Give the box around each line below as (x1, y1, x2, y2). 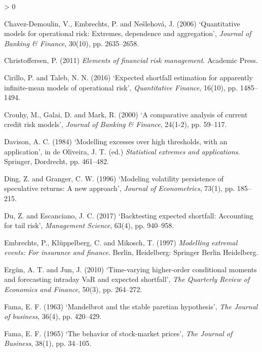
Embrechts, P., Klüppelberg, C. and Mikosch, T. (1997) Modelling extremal (4, 237, 238, 247)
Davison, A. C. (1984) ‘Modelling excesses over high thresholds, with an (4, 136, 228, 146)
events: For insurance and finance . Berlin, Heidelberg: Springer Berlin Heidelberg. (4, 247, 258, 258)
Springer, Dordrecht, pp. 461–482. (4, 156, 109, 167)
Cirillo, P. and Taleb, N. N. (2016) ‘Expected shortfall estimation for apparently (4, 72, 253, 82)
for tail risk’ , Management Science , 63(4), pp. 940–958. (4, 220, 174, 231)
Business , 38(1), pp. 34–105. (4, 338, 92, 348)
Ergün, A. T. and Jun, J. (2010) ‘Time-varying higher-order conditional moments (4, 264, 257, 274)
